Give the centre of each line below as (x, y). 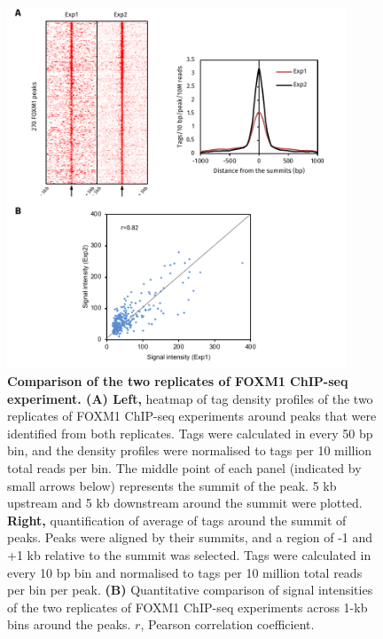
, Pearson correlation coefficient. (227, 624)
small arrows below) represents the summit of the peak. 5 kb (172, 485)
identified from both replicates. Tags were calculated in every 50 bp (190, 433)
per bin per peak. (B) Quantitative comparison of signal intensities (190, 590)
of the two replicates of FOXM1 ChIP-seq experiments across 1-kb (188, 607)
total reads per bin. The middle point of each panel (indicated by (184, 467)
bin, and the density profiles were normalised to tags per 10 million (190, 450)
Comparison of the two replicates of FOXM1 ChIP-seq (178, 381)
